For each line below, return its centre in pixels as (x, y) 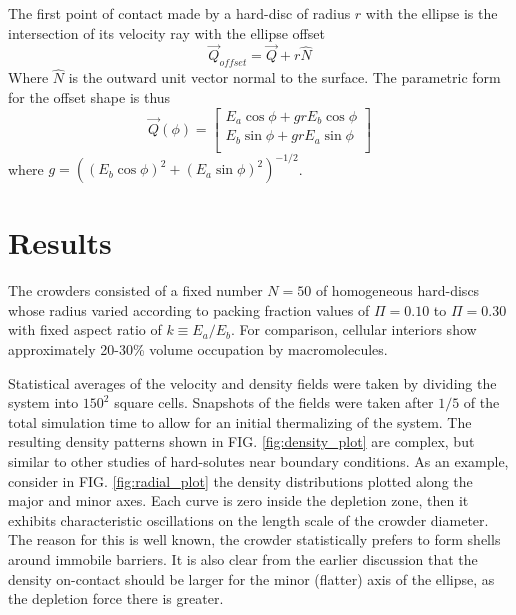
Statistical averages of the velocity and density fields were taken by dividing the (252, 382)
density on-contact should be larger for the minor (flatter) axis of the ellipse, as (251, 578)
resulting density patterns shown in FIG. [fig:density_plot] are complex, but (241, 441)
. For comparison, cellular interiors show (354, 329)
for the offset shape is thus (89, 97)
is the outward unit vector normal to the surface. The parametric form (284, 77)
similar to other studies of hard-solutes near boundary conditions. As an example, (258, 460)
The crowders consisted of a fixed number (135, 290)
